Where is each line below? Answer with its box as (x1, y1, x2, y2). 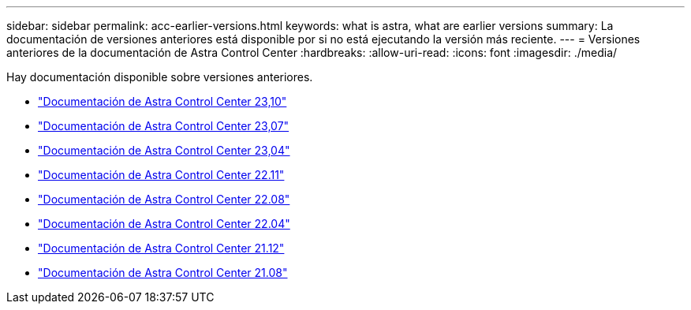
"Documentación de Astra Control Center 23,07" (38, 119, 289, 133)
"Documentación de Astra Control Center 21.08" (38, 266, 288, 279)
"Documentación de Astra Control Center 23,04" (38, 144, 290, 157)
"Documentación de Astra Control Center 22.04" (38, 217, 290, 230)
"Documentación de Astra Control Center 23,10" (38, 95, 287, 108)
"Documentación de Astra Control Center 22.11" (38, 168, 285, 181)
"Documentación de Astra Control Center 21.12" (38, 241, 285, 255)
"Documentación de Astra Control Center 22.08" (38, 192, 290, 206)
